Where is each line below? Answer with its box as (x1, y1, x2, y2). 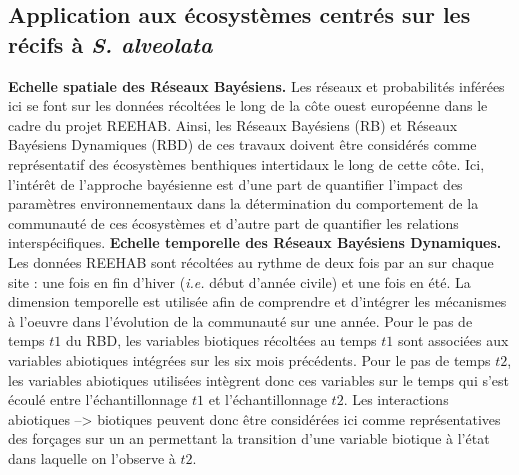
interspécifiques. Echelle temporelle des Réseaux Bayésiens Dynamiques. (8, 232, 502, 253)
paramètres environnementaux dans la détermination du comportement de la (8, 193, 479, 214)
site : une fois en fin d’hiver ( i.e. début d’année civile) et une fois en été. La (8, 271, 471, 292)
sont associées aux (397, 330, 509, 351)
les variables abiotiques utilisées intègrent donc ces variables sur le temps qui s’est (8, 369, 510, 390)
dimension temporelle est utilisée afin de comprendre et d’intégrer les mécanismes (8, 291, 507, 312)
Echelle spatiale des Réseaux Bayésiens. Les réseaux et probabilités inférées (8, 75, 505, 96)
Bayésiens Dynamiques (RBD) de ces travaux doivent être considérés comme (8, 134, 477, 155)
